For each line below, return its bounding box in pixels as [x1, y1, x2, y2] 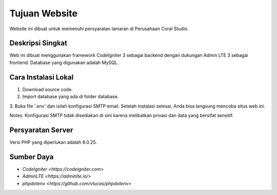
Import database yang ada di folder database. [22, 94, 119, 100]
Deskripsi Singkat [9, 39, 68, 48]
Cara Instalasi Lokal [9, 73, 74, 81]
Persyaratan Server [9, 125, 73, 134]
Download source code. [22, 86, 73, 92]
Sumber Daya [9, 153, 54, 161]
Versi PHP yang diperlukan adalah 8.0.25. [9, 139, 97, 145]
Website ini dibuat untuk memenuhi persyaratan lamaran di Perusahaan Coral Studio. [9, 26, 189, 32]
